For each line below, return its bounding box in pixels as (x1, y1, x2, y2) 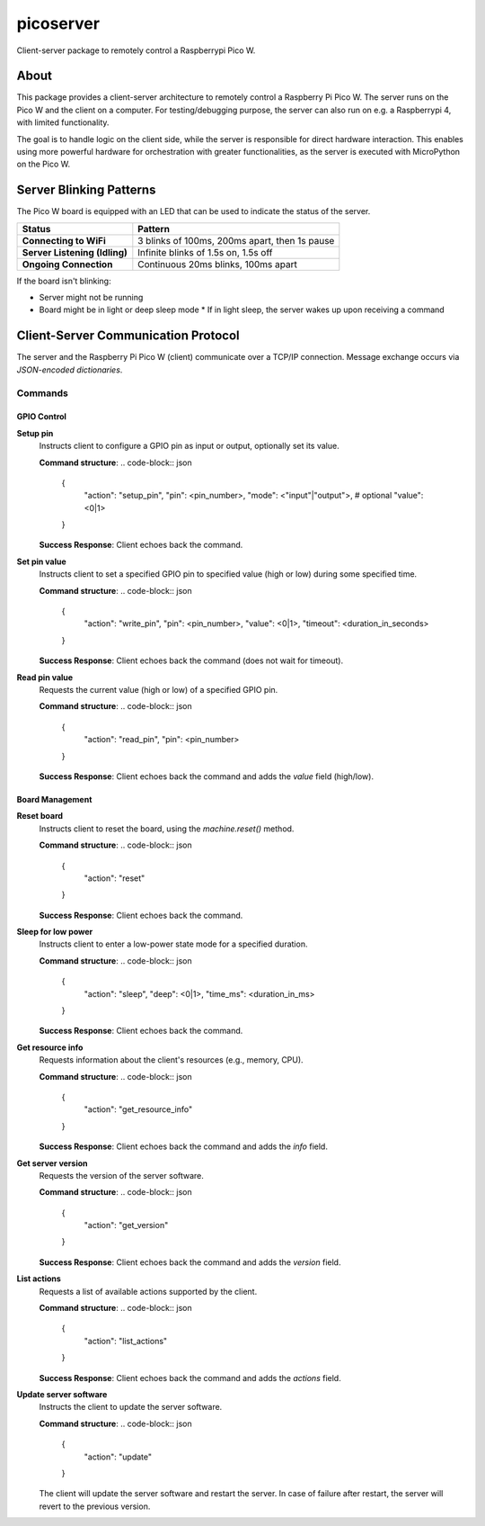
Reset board (16, 811, 63, 821)
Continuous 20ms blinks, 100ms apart (137, 257, 298, 270)
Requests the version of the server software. (39, 1170, 204, 1180)
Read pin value (16, 671, 74, 683)
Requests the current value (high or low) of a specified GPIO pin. (39, 684, 278, 695)
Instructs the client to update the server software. (39, 1402, 223, 1413)
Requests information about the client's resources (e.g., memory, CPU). (39, 1055, 304, 1065)
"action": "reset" (84, 873, 145, 884)
